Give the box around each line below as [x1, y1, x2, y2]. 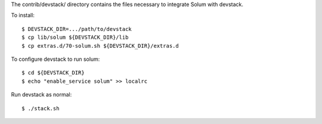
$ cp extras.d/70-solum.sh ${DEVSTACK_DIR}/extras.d [21, 42, 179, 49]
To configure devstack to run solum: [11, 55, 100, 63]
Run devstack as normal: [11, 91, 72, 98]
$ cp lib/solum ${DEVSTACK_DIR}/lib [21, 34, 129, 41]
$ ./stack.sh [21, 105, 60, 111]
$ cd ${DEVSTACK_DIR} [21, 69, 85, 76]
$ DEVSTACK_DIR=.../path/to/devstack [21, 26, 132, 32]
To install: [11, 12, 35, 19]
